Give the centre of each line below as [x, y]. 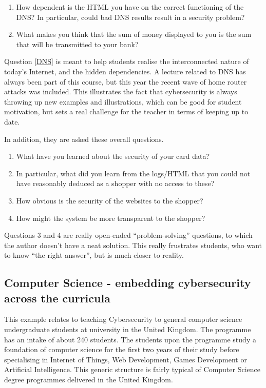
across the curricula [57, 298]
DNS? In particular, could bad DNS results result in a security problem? [130, 17]
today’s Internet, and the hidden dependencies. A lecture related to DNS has [125, 71]
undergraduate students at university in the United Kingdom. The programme [128, 329]
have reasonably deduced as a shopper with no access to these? [115, 183]
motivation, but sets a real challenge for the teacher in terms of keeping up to [126, 111]
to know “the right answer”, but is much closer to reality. [94, 255]
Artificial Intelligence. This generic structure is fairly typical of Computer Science [132, 369]
